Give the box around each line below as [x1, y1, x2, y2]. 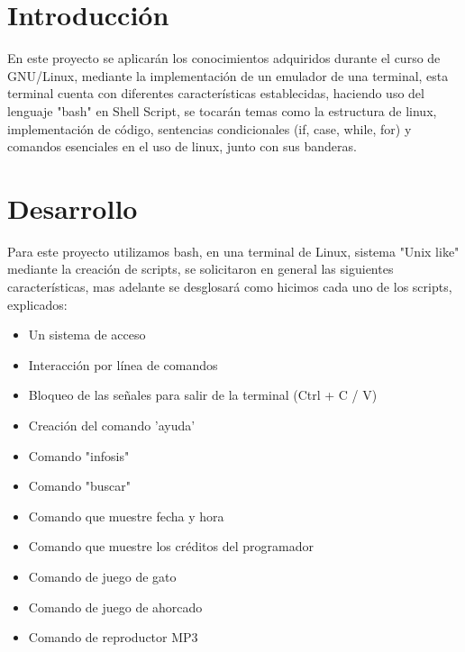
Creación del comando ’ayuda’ [28, 415, 196, 434]
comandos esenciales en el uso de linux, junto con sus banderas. [7, 137, 357, 156]
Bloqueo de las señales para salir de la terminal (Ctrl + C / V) [28, 385, 378, 404]
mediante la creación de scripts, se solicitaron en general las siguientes [7, 259, 394, 278]
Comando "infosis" [28, 446, 130, 465]
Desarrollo [7, 189, 138, 226]
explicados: [7, 294, 68, 313]
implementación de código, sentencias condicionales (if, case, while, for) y [7, 119, 412, 138]
